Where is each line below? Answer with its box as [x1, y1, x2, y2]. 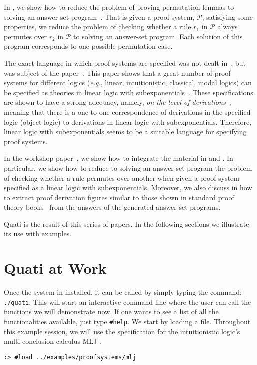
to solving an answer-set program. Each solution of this [73, 31, 243, 41]
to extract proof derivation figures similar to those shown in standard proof [4, 192, 234, 202]
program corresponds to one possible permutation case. [4, 41, 173, 51]
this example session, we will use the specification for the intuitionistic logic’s [4, 326, 240, 336]
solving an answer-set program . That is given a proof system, [4, 11, 195, 22]
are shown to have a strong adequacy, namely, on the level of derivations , [4, 97, 231, 107]
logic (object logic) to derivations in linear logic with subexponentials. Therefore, [4, 116, 252, 127]
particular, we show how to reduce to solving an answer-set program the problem [4, 162, 252, 173]
